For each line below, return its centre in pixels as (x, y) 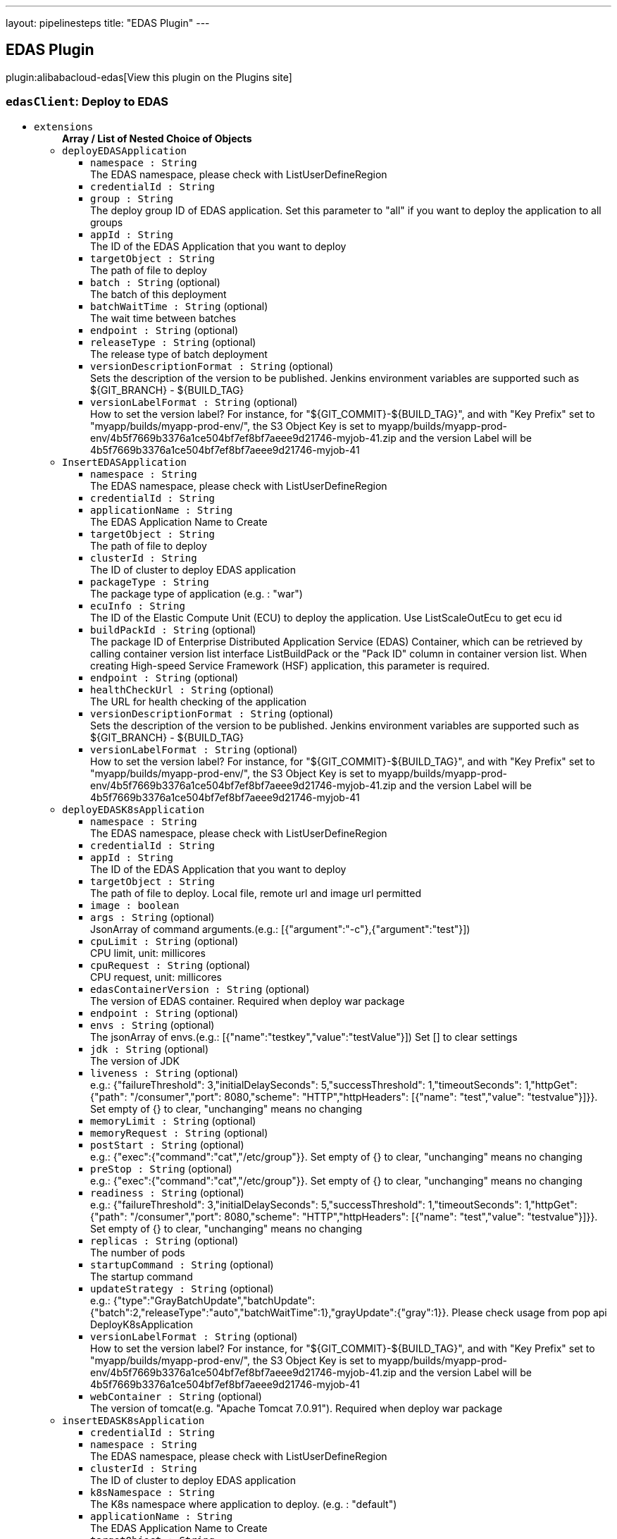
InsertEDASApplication (125, 462)
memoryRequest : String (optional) (179, 1132)
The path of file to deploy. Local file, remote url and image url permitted (256, 893)
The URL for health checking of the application (199, 701)
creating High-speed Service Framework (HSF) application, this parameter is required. (290, 665)
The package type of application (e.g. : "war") (197, 593)
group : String (132, 198)
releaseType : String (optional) (173, 342)
